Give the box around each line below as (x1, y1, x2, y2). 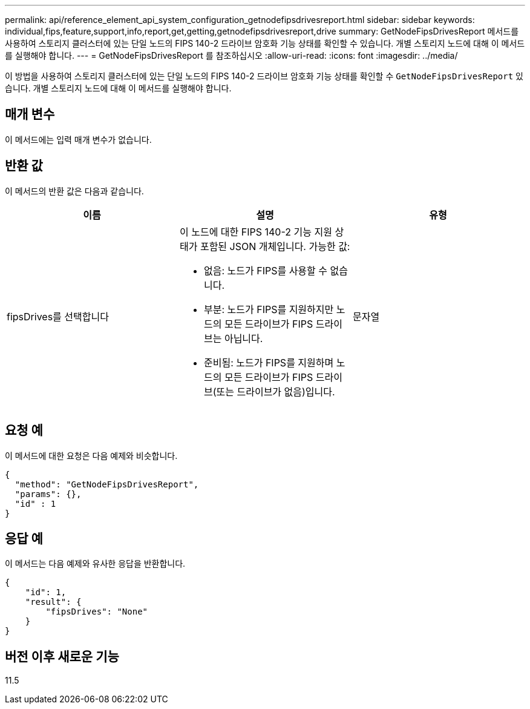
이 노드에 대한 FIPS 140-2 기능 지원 (179, 225, 332, 238)
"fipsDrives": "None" (45, 607, 148, 617)
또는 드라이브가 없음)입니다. (216, 385, 335, 398)
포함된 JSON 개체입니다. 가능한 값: (200, 240, 350, 252)
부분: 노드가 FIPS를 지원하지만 (203, 303, 334, 315)
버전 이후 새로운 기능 (5, 648, 119, 664)
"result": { (25, 597, 82, 607)
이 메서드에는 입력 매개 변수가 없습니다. (5, 134, 152, 145)
